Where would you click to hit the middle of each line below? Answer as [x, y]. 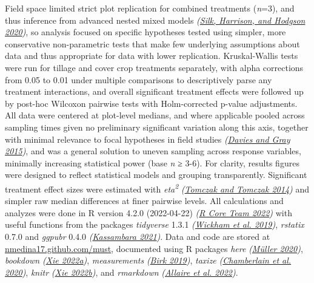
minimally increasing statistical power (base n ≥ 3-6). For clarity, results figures [152, 162]
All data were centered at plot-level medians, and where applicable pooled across [155, 115]
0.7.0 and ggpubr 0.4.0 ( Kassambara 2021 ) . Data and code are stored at [138, 236]
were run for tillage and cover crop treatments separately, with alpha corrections [154, 67]
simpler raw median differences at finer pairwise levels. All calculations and [144, 201]
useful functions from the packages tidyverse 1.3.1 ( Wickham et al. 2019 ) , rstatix [155, 224]
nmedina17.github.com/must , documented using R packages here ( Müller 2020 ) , [154, 248]
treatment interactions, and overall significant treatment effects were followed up [154, 91]
